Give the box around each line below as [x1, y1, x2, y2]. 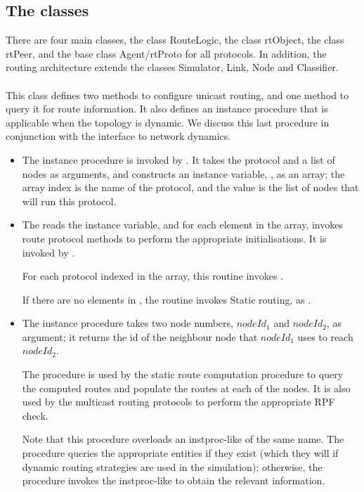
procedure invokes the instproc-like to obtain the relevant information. [22, 473, 325, 488]
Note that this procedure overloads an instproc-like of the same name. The [22, 432, 344, 446]
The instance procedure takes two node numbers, [22, 316, 233, 330]
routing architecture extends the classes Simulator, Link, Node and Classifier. [6, 60, 339, 75]
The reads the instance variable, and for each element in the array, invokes [22, 217, 343, 232]
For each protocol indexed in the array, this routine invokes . [22, 268, 283, 283]
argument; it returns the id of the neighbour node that [22, 329, 258, 344]
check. [22, 408, 48, 422]
